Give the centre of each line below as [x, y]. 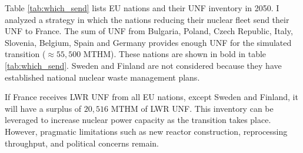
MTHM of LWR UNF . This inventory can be [192, 108]
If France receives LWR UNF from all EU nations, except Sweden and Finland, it [151, 97]
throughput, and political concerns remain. [82, 143]
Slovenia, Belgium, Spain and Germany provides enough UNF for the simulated [148, 42]
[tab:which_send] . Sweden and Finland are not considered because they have [143, 65]
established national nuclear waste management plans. [102, 77]
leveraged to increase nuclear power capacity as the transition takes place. [138, 120]
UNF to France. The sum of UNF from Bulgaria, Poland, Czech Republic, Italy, [149, 31]
